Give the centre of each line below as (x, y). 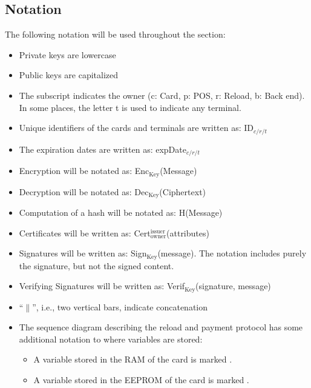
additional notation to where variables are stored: (111, 339)
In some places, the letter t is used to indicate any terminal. (130, 107)
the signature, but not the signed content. (97, 265)
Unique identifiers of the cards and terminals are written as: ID (136, 128)
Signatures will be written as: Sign (83, 253)
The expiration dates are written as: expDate (103, 149)
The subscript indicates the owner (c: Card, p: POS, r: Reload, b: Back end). (162, 95)
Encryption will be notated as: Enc (84, 171)
